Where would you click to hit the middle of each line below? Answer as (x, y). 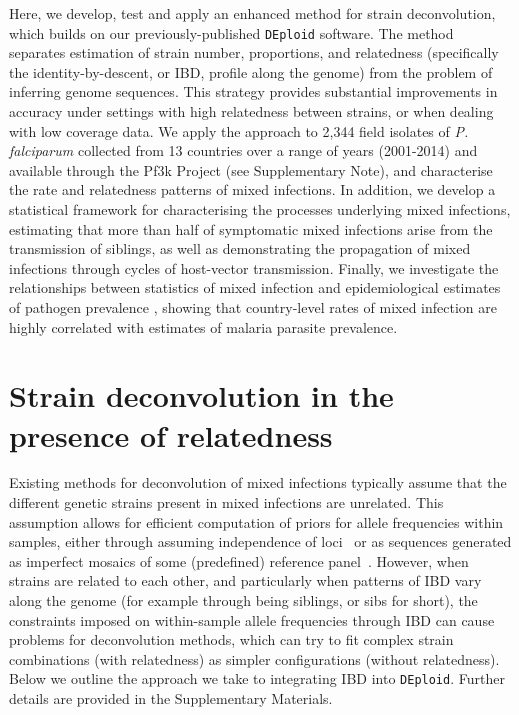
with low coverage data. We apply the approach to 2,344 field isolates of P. (239, 130)
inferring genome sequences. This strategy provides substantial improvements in (253, 91)
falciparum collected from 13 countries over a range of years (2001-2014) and (243, 150)
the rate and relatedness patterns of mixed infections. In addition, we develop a (252, 189)
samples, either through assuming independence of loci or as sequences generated (260, 541)
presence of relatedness (171, 434)
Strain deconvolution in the (201, 395)
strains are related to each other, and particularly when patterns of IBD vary (245, 580)
